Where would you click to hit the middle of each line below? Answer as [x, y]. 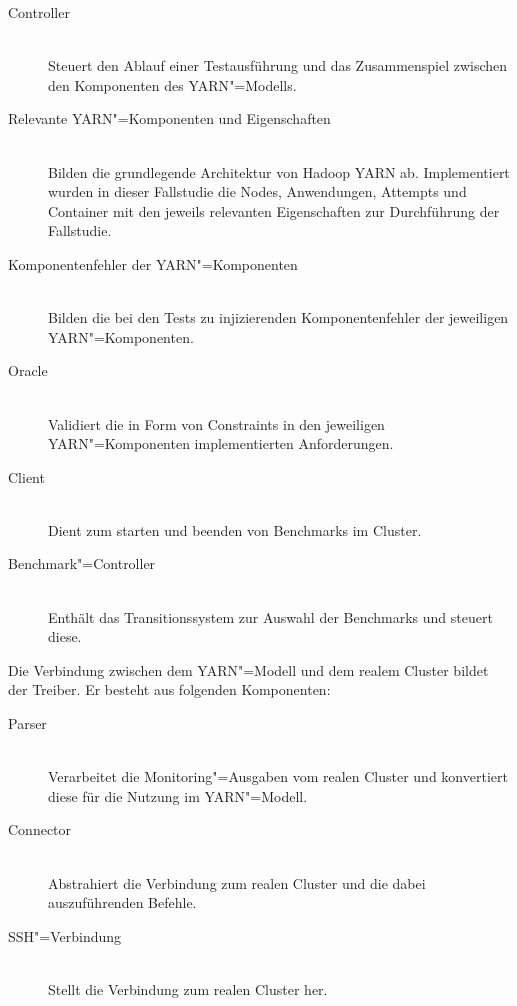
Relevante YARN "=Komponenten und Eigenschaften [169, 118]
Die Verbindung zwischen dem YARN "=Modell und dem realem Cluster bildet [248, 669]
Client [26, 476]
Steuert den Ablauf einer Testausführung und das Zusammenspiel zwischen [278, 65]
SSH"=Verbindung [65, 935]
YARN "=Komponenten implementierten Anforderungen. [221, 443]
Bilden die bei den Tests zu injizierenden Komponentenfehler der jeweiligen [278, 317]
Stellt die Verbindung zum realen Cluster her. [188, 988]
